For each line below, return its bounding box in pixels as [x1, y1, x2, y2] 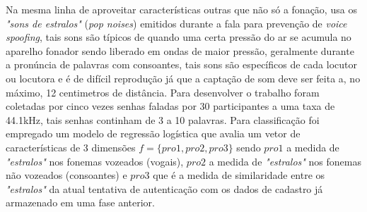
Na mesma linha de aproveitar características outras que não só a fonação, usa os [6, 2, 357, 16]
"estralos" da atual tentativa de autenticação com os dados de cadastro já [6, 181, 323, 196]
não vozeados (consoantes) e [6, 168, 127, 182]
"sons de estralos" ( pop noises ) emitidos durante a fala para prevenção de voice [6, 15, 347, 30]
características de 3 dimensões [6, 139, 136, 154]
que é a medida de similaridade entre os [153, 168, 325, 182]
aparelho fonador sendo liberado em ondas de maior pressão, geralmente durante [6, 43, 354, 58]
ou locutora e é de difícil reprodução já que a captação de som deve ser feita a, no [6, 70, 361, 85]
